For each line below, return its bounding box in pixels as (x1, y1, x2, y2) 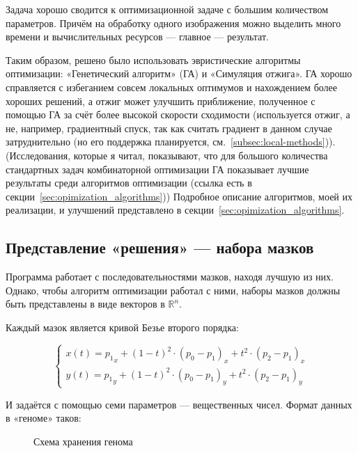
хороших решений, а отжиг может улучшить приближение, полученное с (6, 93, 316, 108)
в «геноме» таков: (6, 411, 81, 425)
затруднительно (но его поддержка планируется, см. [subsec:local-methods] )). (6, 134, 336, 149)
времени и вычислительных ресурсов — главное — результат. (6, 29, 269, 44)
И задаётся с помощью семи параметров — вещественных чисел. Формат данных (6, 397, 352, 411)
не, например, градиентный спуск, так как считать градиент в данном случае (6, 120, 332, 135)
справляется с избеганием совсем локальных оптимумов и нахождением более (6, 79, 337, 94)
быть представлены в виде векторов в (6, 296, 165, 311)
